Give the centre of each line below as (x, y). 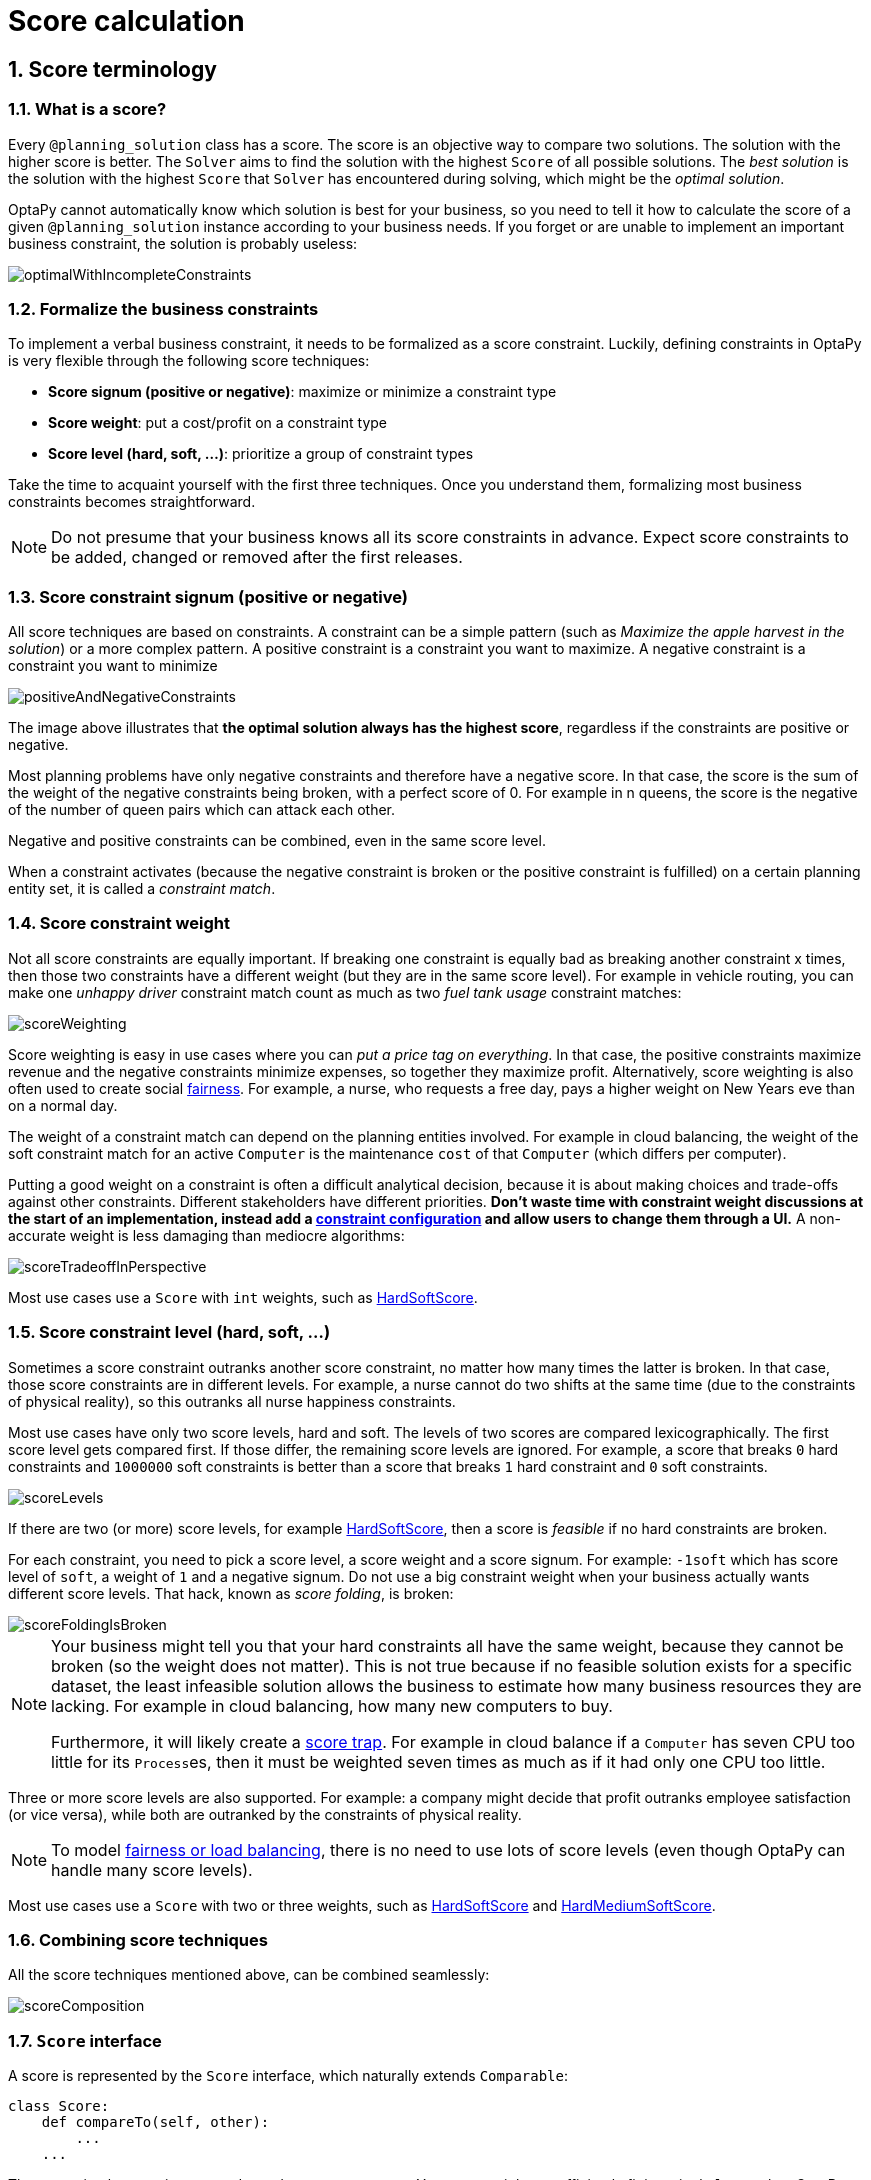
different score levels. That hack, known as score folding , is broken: (231, 1593)
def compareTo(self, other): (155, 2122)
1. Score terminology (112, 69)
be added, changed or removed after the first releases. (257, 557)
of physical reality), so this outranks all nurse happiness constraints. (232, 1401)
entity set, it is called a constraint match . (142, 889)
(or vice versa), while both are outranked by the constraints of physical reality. (265, 1814)
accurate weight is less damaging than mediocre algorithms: (206, 1235)
